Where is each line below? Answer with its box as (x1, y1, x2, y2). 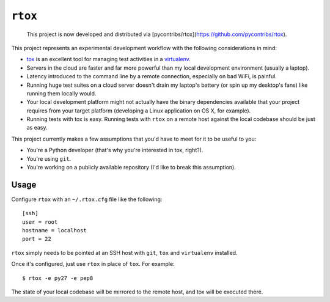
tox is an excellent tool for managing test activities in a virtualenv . (26, 56, 191, 63)
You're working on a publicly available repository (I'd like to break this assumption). (26, 164, 237, 171)
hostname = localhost (22, 227, 87, 234)
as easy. (26, 124, 48, 131)
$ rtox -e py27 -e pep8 (22, 274, 94, 281)
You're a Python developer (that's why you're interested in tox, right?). (26, 147, 204, 154)
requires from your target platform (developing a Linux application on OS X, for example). (26, 107, 251, 114)
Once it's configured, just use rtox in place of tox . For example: (11, 260, 175, 268)
